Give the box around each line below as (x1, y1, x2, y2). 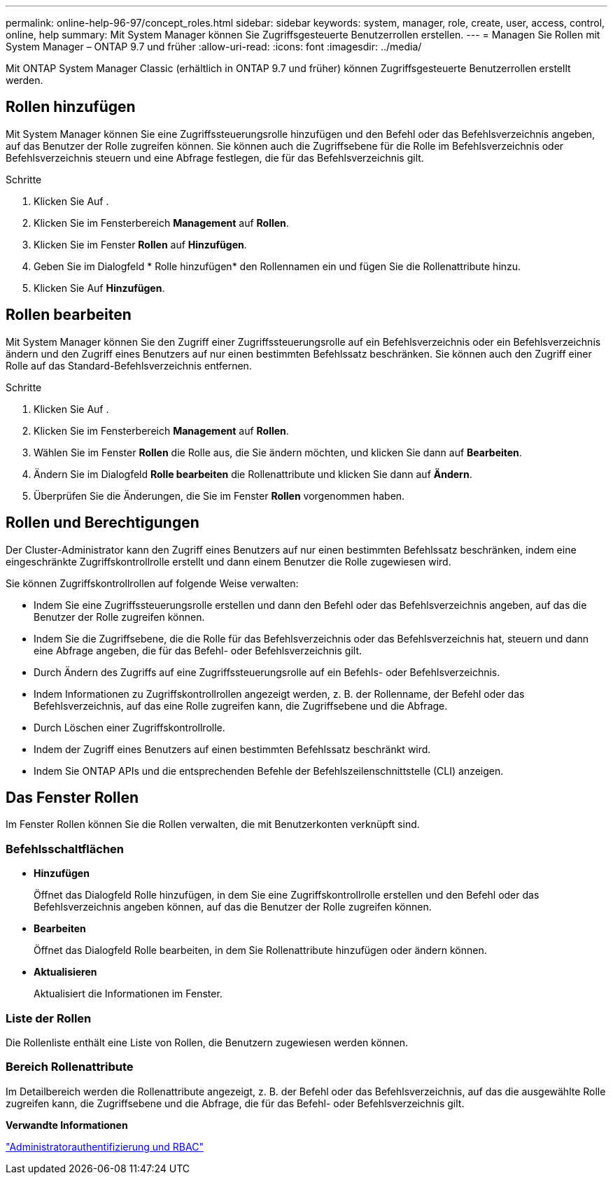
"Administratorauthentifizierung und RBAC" (6, 1140, 204, 1153)
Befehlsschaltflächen (6, 841, 125, 856)
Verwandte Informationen (6, 1118, 128, 1131)
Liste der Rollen (6, 1011, 92, 1025)
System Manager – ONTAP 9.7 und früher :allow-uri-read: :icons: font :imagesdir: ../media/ (6, 41, 422, 52)
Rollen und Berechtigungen (6, 514, 199, 532)
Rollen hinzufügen (6, 98, 136, 116)
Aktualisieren (34, 966, 97, 978)
